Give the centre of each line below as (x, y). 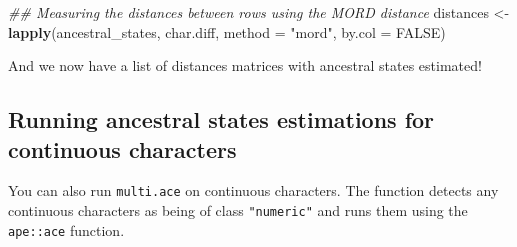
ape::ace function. (66, 229)
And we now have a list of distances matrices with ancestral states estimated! (245, 65)
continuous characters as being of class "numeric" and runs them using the (238, 210)
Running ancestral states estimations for (221, 119)
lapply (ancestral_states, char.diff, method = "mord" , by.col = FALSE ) (227, 31)
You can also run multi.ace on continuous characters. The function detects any (253, 190)
